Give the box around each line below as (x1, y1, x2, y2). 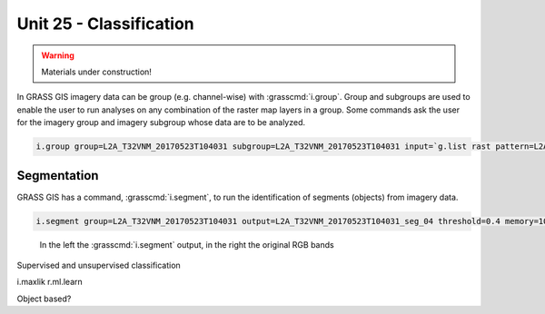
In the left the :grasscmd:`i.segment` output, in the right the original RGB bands (39, 239, 335, 250)
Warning (41, 50, 74, 61)
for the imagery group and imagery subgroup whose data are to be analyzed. (16, 117, 306, 128)
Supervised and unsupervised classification (16, 260, 181, 270)
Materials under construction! (41, 66, 152, 77)
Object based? (16, 293, 72, 304)
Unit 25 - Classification (16, 14, 194, 34)
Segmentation (16, 168, 99, 183)
